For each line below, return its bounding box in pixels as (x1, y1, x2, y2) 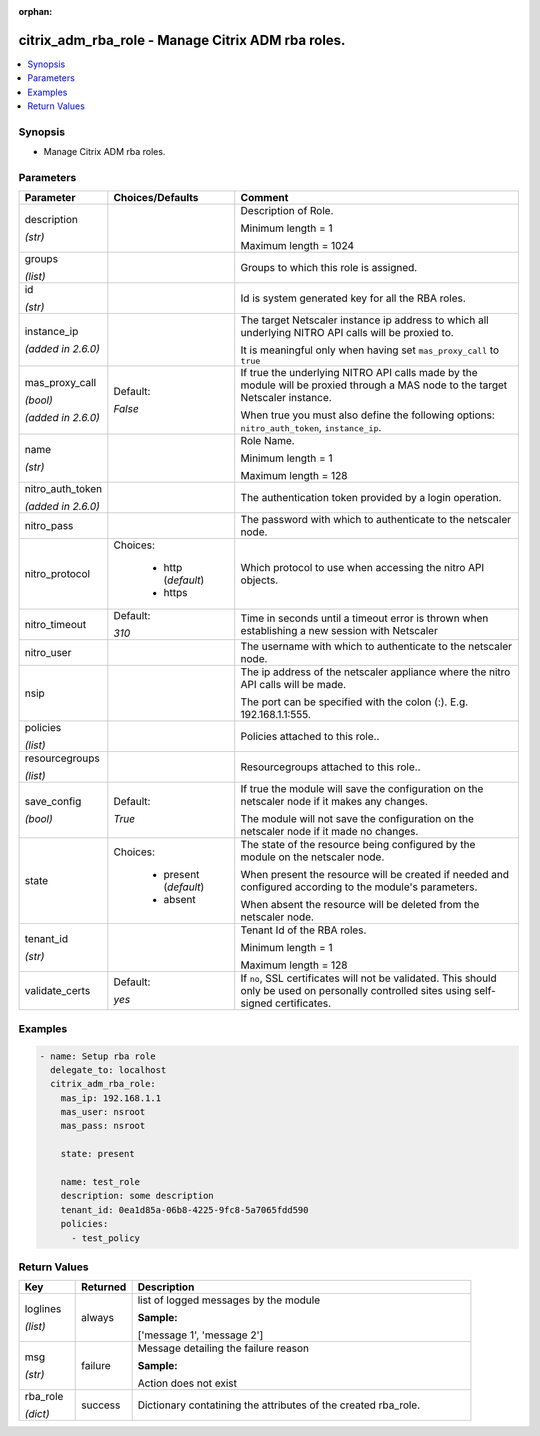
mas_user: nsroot (60, 1106, 146, 1118)
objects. (240, 573, 279, 587)
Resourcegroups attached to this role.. (240, 760, 421, 774)
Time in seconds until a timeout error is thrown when (240, 611, 489, 625)
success (81, 1398, 121, 1412)
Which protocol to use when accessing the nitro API (240, 561, 485, 575)
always (81, 1311, 115, 1325)
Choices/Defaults (113, 191, 199, 205)
